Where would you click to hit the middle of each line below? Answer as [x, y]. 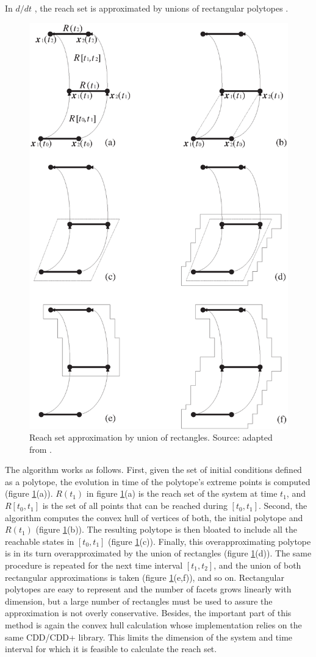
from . [41, 449]
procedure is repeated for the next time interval [94, 565]
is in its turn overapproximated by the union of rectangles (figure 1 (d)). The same [158, 553]
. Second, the [283, 506]
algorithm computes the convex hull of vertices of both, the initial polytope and [154, 517]
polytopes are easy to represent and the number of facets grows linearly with [148, 589]
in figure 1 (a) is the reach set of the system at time [182, 493]
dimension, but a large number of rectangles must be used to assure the [139, 601]
